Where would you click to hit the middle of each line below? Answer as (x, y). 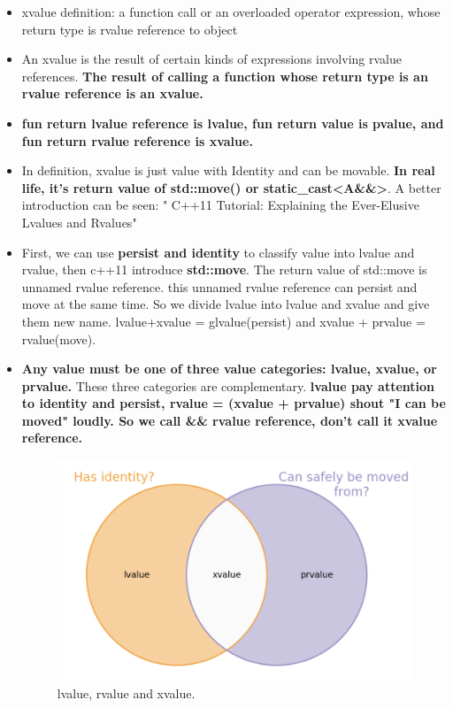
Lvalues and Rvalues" (79, 222)
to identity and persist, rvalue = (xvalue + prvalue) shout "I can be (234, 403)
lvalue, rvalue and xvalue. (126, 693)
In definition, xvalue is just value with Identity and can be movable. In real (228, 170)
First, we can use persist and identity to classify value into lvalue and (218, 252)
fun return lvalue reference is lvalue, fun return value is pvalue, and (233, 123)
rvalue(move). (59, 339)
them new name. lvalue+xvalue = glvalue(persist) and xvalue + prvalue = (223, 321)
